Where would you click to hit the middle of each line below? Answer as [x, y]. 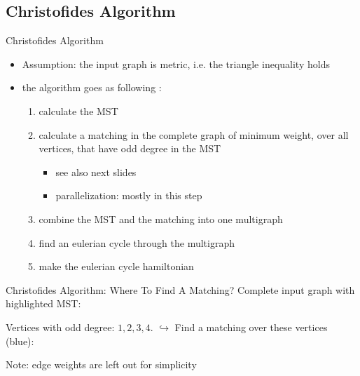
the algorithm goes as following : [92, 87]
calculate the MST [78, 110]
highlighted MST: [43, 303]
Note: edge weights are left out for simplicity [101, 364]
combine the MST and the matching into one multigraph [161, 219]
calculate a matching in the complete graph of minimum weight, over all [194, 134]
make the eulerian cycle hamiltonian [116, 266]
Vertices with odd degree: [60, 327]
